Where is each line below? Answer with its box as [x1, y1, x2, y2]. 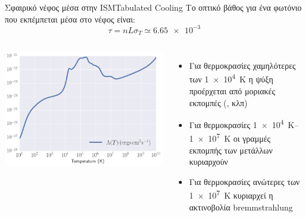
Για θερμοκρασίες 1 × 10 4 [189, 117, 284, 130]
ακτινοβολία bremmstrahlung [189, 200, 293, 213]
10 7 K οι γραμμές [208, 130, 271, 145]
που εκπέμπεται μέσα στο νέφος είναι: [5, 12, 135, 25]
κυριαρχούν [189, 155, 228, 168]
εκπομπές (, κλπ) [189, 96, 248, 108]
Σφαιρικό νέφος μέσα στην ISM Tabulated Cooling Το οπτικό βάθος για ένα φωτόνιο [5, 1, 302, 13]
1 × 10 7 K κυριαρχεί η [189, 187, 273, 202]
